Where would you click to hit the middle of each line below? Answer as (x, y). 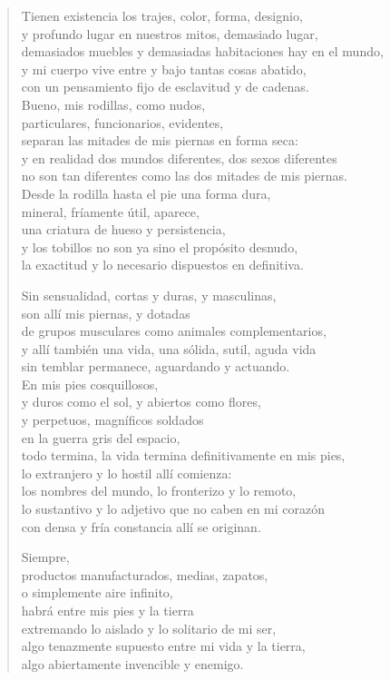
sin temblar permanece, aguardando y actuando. (156, 366)
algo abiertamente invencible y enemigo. (132, 663)
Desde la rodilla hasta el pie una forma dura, (146, 193)
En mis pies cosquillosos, (90, 384)
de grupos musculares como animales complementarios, (174, 331)
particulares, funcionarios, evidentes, (122, 122)
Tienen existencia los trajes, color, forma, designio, (162, 15)
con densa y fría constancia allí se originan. (141, 526)
